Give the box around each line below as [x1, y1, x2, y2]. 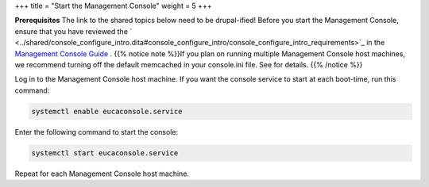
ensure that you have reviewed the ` [14, 26, 133, 36]
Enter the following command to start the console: [14, 127, 179, 136]
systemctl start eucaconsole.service [31, 148, 179, 158]
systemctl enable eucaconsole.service [31, 107, 183, 116]
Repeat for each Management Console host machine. [14, 169, 190, 178]
